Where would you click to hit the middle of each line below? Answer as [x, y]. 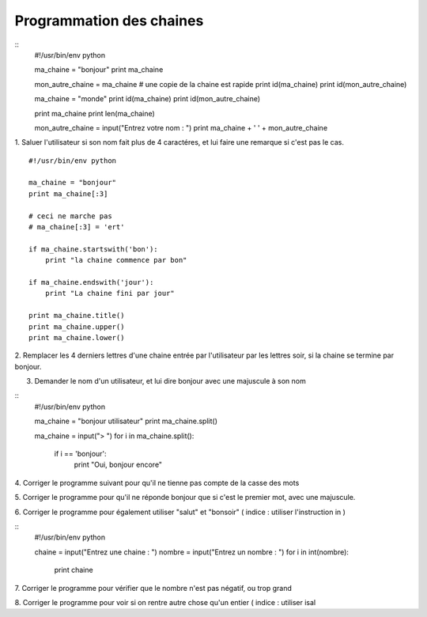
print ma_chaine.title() [77, 316]
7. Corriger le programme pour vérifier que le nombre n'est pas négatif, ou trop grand [153, 588]
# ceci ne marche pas [70, 216]
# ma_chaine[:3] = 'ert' [77, 227]
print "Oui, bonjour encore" [118, 465]
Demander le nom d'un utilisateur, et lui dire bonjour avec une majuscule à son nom [170, 381]
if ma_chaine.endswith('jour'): [91, 282]
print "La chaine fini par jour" [110, 293]
